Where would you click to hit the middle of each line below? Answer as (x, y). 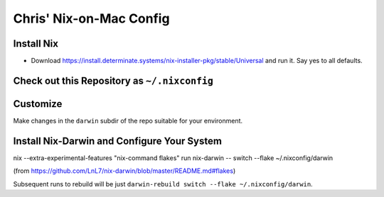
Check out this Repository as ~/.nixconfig (113, 80)
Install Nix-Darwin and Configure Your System (117, 141)
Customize (38, 104)
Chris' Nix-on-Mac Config (91, 18)
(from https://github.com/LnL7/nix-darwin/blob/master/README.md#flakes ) (124, 171)
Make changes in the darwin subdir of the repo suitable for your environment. (128, 120)
